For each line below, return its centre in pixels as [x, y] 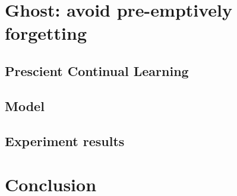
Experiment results [65, 140]
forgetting [46, 33]
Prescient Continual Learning [97, 70]
